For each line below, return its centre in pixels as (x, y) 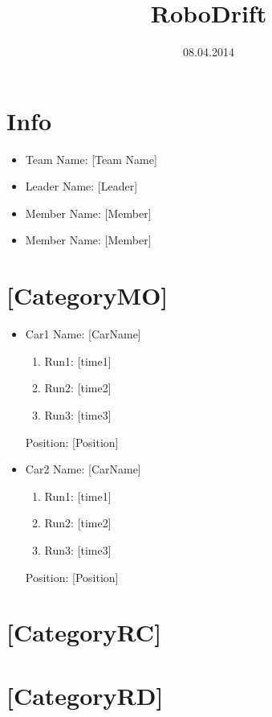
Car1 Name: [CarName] (83, 334)
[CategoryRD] (85, 695)
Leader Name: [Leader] (81, 186)
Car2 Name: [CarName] (83, 469)
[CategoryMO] (87, 295)
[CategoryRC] (84, 632)
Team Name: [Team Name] (91, 159)
